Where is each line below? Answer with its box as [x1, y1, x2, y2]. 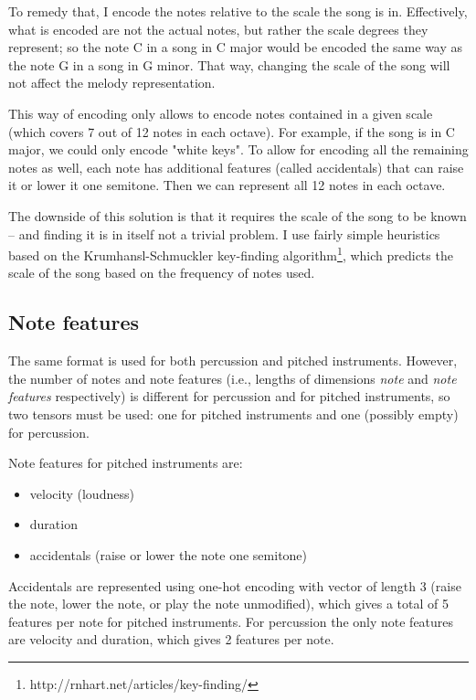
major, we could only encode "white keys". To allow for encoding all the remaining [8, 140, 469, 159]
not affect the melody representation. [8, 73, 216, 92]
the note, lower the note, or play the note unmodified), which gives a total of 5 [8, 594, 449, 613]
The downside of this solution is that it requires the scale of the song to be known [8, 206, 467, 225]
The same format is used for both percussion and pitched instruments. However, [8, 351, 458, 370]
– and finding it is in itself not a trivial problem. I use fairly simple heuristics [8, 224, 440, 243]
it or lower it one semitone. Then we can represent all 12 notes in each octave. [8, 175, 446, 195]
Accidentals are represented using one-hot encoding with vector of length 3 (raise [8, 576, 461, 595]
